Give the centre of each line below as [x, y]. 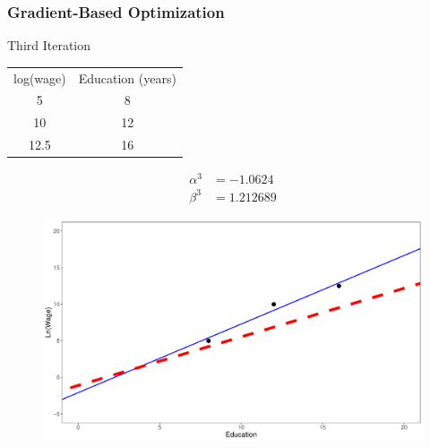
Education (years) [127, 78]
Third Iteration [49, 45]
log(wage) [40, 78]
